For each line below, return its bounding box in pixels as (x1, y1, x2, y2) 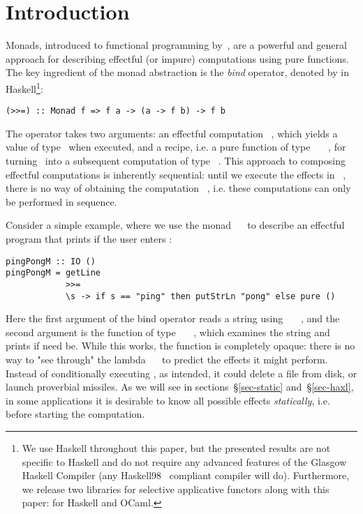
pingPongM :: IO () (6, 256, 96, 266)
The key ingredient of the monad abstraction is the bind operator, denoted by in (6, 65, 349, 80)
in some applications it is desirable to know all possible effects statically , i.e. (6, 393, 330, 407)
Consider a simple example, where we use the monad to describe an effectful (6, 218, 345, 232)
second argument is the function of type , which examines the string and (6, 324, 330, 339)
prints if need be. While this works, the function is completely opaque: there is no (6, 338, 355, 353)
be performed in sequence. (6, 194, 117, 209)
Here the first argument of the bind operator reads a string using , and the (6, 311, 340, 326)
